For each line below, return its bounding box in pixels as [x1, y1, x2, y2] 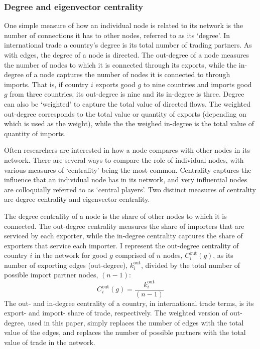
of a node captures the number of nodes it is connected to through [26, 69, 230, 80]
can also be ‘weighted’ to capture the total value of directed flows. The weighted [4, 98, 250, 109]
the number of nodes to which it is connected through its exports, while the [4, 59, 237, 70]
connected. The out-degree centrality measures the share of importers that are [4, 220, 244, 231]
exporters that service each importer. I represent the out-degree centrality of [4, 240, 239, 250]
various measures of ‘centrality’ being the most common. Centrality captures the [4, 164, 251, 175]
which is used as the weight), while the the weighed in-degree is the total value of [4, 118, 254, 129]
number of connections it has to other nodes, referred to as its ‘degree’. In [4, 30, 230, 40]
